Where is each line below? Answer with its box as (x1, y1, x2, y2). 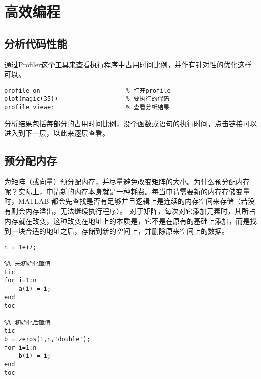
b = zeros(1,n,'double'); (4, 335, 90, 343)
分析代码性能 (4, 35, 67, 51)
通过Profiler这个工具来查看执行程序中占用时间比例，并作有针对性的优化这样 (4, 59, 252, 69)
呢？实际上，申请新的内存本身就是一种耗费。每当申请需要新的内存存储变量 (4, 186, 250, 196)
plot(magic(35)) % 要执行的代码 (4, 95, 170, 103)
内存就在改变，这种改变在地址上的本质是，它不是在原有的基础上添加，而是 (4, 215, 250, 226)
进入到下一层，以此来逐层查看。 (4, 128, 109, 138)
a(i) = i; (18, 285, 51, 292)
